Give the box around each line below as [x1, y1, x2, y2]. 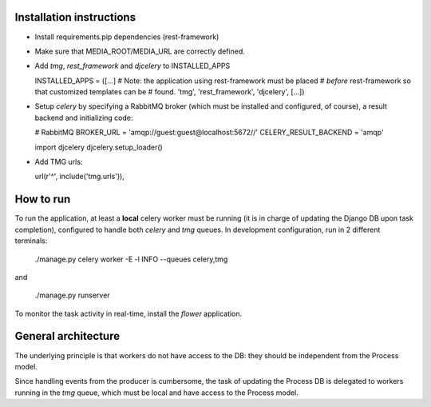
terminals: [14, 236, 48, 245]
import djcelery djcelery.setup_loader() [34, 142, 163, 152]
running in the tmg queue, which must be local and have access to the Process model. [14, 388, 299, 397]
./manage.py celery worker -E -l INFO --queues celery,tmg [34, 254, 228, 264]
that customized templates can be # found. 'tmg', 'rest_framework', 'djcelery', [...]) [34, 87, 305, 97]
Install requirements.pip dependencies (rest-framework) [34, 32, 219, 42]
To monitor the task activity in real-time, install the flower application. [14, 309, 243, 318]
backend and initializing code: [34, 113, 133, 122]
